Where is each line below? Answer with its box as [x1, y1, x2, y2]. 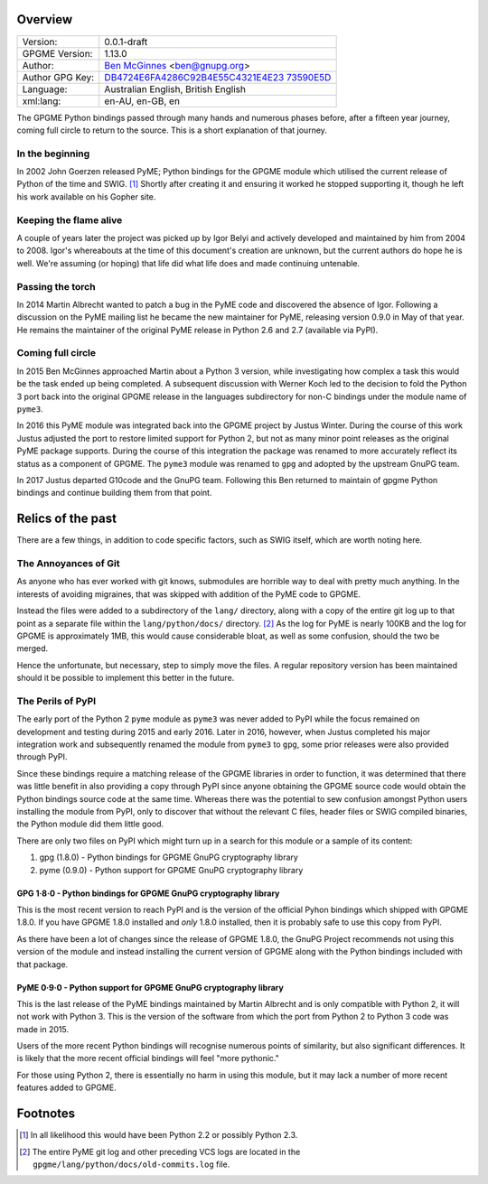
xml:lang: [22, 95, 61, 107]
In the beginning [16, 147, 90, 160]
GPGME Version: [22, 47, 93, 60]
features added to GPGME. [16, 1082, 117, 1093]
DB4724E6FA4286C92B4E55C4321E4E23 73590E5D [104, 70, 332, 83]
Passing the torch [16, 280, 96, 293]
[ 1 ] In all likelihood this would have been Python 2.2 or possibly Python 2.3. [19, 1130, 298, 1141]
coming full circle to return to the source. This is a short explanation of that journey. [16, 125, 327, 135]
